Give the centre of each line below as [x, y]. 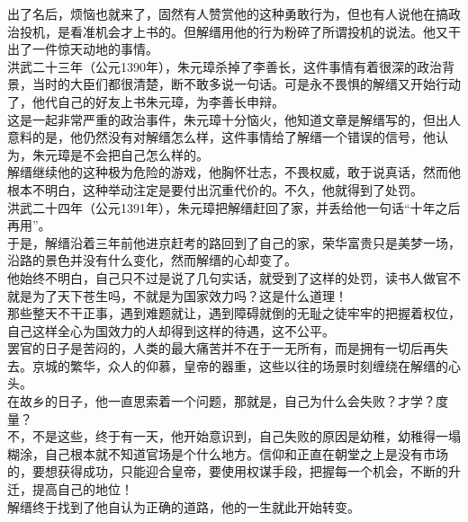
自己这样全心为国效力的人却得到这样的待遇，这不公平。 [171, 330]
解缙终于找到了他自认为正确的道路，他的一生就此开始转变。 [184, 506]
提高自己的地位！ [82, 489]
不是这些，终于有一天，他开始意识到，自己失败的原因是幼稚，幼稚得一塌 [246, 436]
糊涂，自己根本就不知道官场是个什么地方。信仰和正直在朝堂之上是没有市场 [228, 453]
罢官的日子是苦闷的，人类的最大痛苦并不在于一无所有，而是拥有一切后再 [221, 348]
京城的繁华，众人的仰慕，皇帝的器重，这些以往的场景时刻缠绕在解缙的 [240, 365]
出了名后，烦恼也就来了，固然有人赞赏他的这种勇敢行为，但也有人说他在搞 [228, 13]
